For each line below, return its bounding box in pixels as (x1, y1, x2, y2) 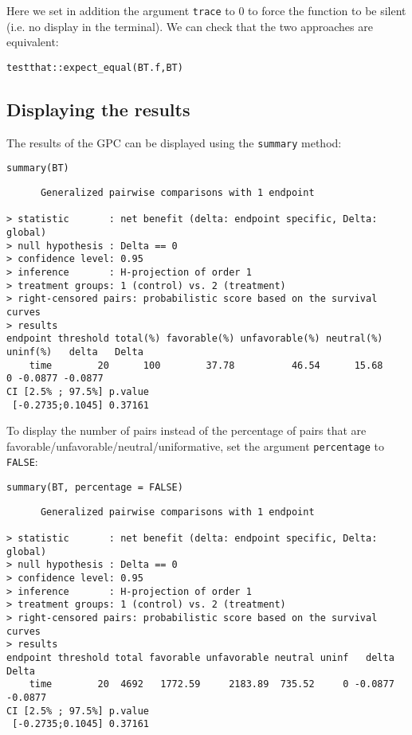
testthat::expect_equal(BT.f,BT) (6, 61, 183, 73)
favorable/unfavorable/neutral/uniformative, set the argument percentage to (6, 437, 385, 454)
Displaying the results (6, 96, 190, 121)
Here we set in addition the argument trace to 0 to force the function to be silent (6, 2, 406, 18)
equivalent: (6, 33, 59, 50)
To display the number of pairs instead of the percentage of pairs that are (6, 422, 367, 439)
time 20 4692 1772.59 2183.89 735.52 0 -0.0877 (29, 678, 394, 690)
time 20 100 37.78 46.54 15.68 (29, 359, 383, 371)
